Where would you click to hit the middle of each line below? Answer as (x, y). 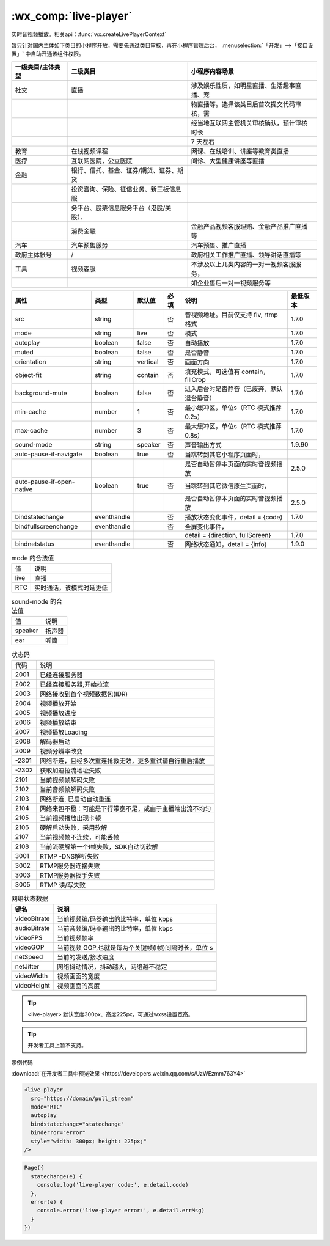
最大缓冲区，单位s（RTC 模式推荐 (233, 426)
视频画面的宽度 (79, 977)
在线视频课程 (90, 151)
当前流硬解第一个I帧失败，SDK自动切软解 (99, 846)
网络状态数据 (30, 899)
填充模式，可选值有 (213, 372)
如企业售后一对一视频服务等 (231, 283)
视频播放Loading (64, 732)
